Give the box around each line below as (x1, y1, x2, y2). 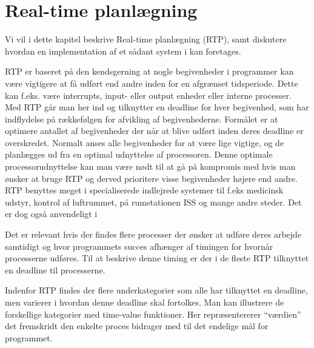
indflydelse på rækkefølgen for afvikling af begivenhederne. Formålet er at (5, 112, 278, 125)
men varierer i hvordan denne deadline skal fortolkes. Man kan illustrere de (5, 296, 284, 308)
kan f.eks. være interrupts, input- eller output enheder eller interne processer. (5, 89, 292, 101)
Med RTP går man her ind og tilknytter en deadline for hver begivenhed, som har (5, 101, 309, 113)
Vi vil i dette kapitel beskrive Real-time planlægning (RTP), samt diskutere (5, 33, 287, 45)
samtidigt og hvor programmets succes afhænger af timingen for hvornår (5, 239, 273, 252)
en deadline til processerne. (5, 263, 105, 276)
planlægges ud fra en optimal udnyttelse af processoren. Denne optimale (5, 148, 273, 161)
